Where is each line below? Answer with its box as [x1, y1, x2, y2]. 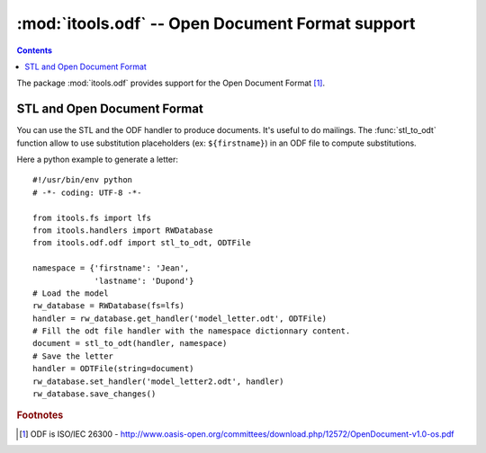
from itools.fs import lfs [32, 212, 152, 223]
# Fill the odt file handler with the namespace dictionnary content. [32, 326, 351, 336]
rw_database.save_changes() [32, 389, 157, 399]
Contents [16, 45, 53, 56]
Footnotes [16, 409, 64, 422]
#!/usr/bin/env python [32, 175, 133, 185]
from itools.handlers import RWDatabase [32, 225, 213, 235]
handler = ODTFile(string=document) [32, 364, 194, 374]
